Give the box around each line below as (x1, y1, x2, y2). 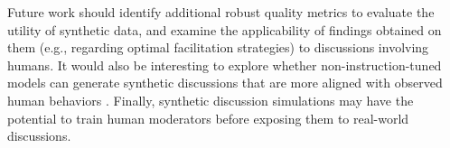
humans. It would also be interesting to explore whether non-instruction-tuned (7, 55, 442, 74)
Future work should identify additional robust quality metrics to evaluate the (7, 3, 435, 21)
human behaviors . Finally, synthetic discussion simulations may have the (7, 90, 414, 109)
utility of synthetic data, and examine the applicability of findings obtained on (7, 20, 442, 39)
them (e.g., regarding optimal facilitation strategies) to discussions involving (7, 38, 429, 57)
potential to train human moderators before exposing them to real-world (7, 108, 409, 127)
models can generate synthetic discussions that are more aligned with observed (7, 73, 443, 92)
